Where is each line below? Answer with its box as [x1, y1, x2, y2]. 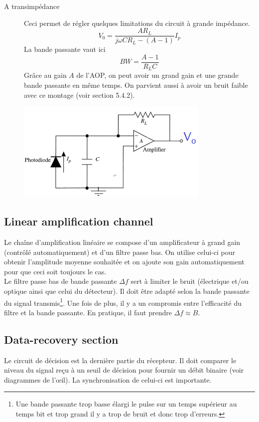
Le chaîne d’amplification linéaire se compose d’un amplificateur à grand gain [4, 236, 241, 247]
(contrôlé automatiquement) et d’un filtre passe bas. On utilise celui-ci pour [4, 246, 235, 257]
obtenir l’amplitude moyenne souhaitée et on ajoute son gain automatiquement [4, 256, 245, 267]
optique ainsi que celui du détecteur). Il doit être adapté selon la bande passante [4, 285, 250, 296]
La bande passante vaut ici [24, 44, 106, 54]
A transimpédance [4, 1, 60, 11]
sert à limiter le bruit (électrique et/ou [130, 276, 249, 286]
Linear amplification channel [4, 213, 153, 229]
